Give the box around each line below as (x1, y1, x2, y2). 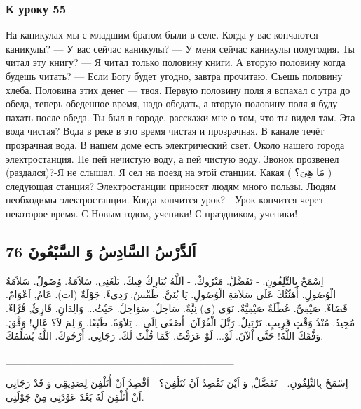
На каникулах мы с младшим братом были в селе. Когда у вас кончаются (6, 27, 318, 42)
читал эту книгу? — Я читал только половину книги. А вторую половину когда (6, 55, 346, 69)
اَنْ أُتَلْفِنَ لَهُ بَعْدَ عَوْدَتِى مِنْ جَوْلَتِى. (6, 389, 144, 403)
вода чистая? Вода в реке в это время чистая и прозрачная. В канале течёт (6, 123, 325, 138)
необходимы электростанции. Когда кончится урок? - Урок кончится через (6, 192, 323, 207)
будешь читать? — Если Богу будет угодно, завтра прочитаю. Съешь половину (6, 69, 343, 83)
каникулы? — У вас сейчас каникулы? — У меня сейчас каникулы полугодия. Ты (6, 41, 355, 55)
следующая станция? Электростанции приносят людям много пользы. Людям (6, 178, 336, 193)
